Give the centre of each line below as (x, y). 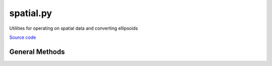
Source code (23, 37)
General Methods (37, 52)
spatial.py (31, 13)
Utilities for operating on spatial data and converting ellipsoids (74, 28)
